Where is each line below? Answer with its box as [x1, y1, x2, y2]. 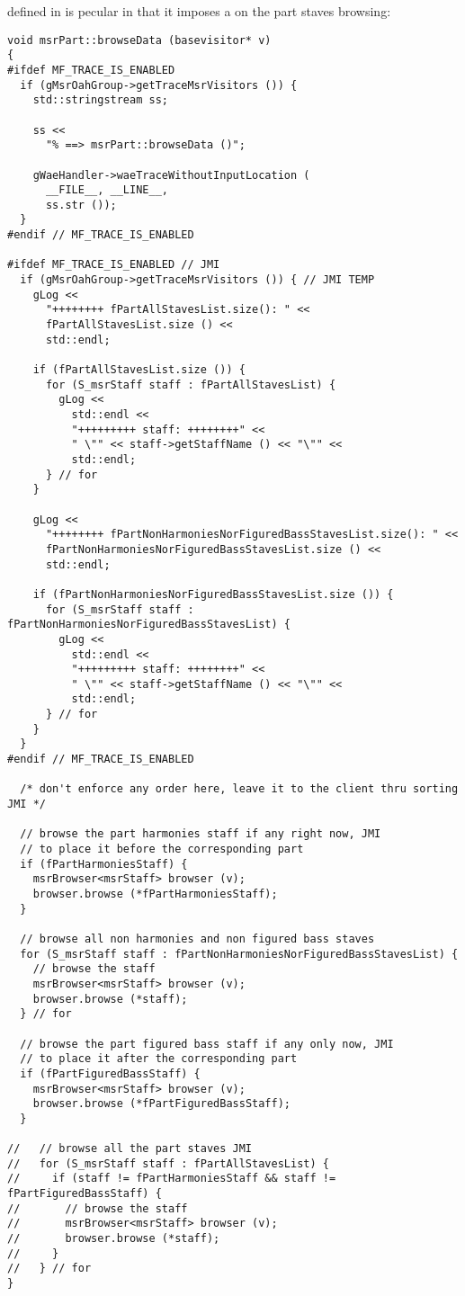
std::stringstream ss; [32, 94, 168, 107]
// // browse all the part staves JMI [7, 1142, 253, 1156]
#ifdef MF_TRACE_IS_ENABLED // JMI [7, 258, 220, 272]
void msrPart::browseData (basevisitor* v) [7, 33, 272, 47]
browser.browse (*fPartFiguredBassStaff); [32, 1097, 291, 1111]
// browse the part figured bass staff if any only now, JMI [20, 1037, 394, 1050]
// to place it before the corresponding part [20, 843, 304, 856]
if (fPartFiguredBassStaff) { [20, 1067, 201, 1080]
